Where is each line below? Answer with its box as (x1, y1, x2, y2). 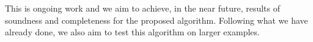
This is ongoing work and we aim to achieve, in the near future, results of (5, 2, 281, 14)
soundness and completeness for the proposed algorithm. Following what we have (5, 13, 308, 26)
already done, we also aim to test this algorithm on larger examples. (5, 26, 260, 38)
